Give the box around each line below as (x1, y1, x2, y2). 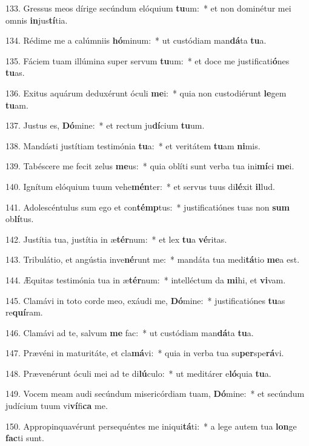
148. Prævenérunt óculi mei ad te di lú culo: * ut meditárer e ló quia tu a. (5, 367, 271, 379)
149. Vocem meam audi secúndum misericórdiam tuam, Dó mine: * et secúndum (5, 387, 305, 400)
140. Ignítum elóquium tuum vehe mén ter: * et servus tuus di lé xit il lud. (5, 180, 275, 192)
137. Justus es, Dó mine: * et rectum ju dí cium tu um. (5, 119, 205, 132)
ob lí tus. (5, 212, 34, 225)
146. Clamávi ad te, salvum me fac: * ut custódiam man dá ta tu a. (5, 326, 254, 339)
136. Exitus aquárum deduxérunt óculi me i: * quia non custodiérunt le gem (5, 86, 287, 99)
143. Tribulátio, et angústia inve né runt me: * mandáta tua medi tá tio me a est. (5, 253, 300, 266)
